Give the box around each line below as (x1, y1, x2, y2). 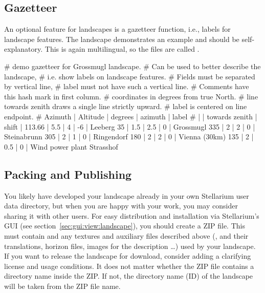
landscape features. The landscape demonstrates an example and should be (4, 33, 239, 44)
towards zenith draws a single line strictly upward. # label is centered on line (4, 101, 247, 112)
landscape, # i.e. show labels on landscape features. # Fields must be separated (4, 71, 255, 81)
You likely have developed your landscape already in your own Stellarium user (4, 190, 249, 201)
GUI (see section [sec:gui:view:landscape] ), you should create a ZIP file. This (4, 220, 245, 231)
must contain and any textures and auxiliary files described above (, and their (4, 230, 249, 241)
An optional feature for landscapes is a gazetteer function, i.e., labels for (4, 24, 231, 34)
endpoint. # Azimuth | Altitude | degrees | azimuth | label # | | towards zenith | (4, 111, 257, 121)
